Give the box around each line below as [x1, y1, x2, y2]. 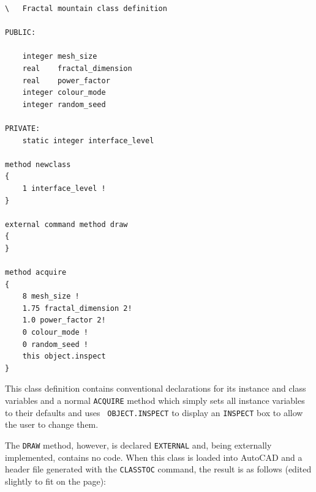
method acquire [5, 268, 67, 277]
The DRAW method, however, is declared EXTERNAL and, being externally [5, 438, 272, 451]
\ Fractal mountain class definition [5, 4, 167, 13]
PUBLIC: [5, 28, 36, 37]
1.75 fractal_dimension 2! [22, 304, 132, 313]
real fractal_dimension [22, 64, 132, 73]
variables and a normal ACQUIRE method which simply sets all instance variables [5, 394, 305, 406]
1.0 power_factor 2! [22, 316, 106, 325]
